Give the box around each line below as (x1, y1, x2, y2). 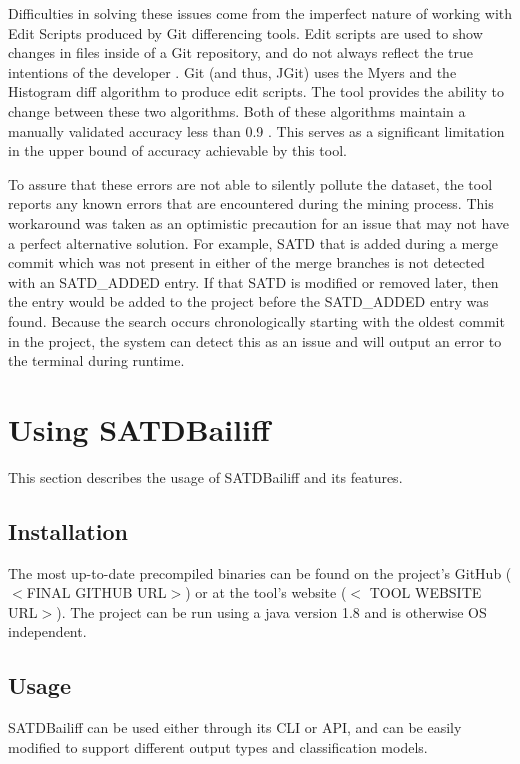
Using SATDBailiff (8, 408, 270, 449)
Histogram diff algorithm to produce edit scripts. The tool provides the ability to (8, 81, 504, 102)
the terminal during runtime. (8, 350, 185, 371)
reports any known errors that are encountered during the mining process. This (8, 193, 494, 214)
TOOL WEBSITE (369, 582, 482, 603)
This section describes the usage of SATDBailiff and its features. (8, 466, 403, 487)
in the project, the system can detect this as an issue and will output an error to (8, 330, 502, 351)
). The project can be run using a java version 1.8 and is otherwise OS (56, 601, 487, 622)
